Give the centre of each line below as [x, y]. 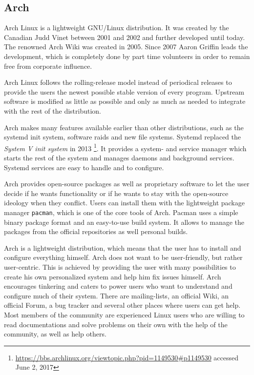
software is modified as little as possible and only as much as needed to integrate [125, 101]
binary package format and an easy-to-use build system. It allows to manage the [124, 222]
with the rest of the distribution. [53, 110]
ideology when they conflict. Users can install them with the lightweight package [124, 203]
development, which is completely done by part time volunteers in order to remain [127, 56]
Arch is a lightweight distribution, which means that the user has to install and [123, 247]
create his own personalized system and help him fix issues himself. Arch [113, 276]
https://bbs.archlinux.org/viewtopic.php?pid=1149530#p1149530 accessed [127, 357]
